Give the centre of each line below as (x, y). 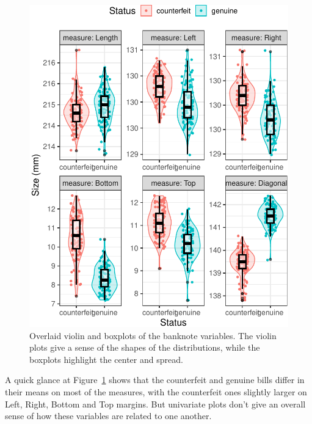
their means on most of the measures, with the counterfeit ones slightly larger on (156, 391)
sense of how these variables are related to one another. (108, 416)
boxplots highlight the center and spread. (106, 359)
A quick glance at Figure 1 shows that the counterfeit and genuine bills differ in (155, 380)
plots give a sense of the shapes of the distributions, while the (145, 347)
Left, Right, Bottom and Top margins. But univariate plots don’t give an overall (155, 404)
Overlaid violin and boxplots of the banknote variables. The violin (153, 335)
